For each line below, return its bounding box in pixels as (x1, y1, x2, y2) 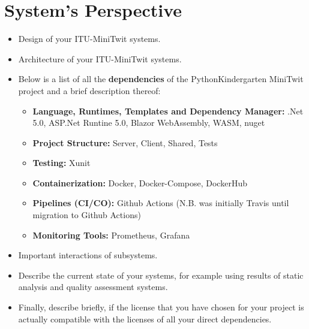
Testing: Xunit (32, 156, 91, 169)
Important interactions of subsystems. (18, 249, 158, 261)
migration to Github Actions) (32, 209, 141, 221)
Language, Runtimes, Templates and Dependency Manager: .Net (32, 104, 304, 117)
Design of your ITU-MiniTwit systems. (18, 32, 161, 45)
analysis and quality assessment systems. (18, 280, 168, 293)
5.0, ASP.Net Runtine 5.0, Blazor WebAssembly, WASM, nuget (32, 116, 265, 129)
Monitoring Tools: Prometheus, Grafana (32, 228, 190, 241)
